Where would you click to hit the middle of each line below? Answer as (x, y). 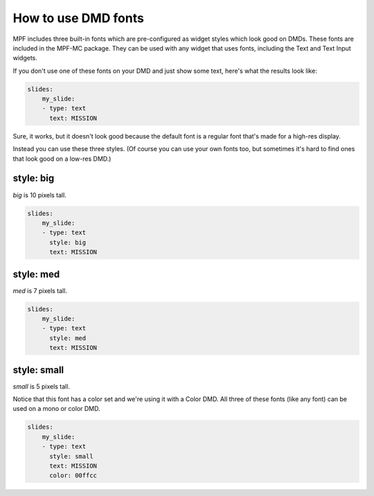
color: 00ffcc (73, 476)
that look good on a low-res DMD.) (62, 159)
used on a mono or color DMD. (56, 409)
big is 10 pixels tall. (40, 195)
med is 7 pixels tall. (40, 290)
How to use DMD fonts (79, 18)
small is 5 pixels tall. (42, 386)
